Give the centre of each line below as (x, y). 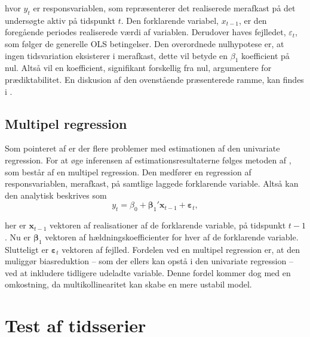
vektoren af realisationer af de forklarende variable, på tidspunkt (168, 225)
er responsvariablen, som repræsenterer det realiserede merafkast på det (164, 8)
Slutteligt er (27, 249)
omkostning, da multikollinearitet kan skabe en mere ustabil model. (128, 284)
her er (16, 225)
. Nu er (18, 236)
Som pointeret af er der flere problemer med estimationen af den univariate (142, 148)
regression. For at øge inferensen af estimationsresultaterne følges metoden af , (148, 160)
